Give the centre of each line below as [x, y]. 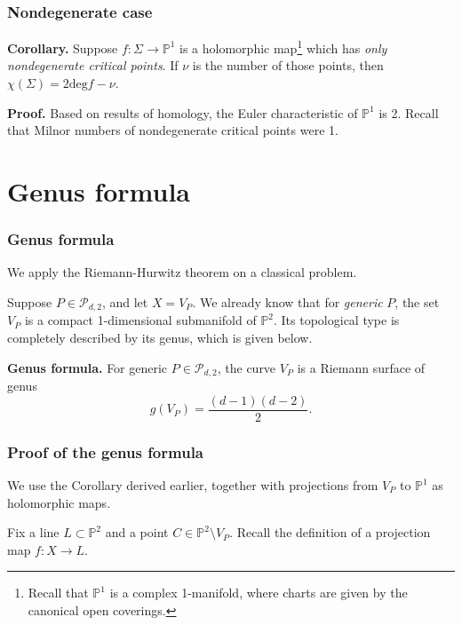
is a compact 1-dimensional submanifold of [140, 320]
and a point [137, 532]
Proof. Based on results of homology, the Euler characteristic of [183, 112]
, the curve [247, 367]
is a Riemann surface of [361, 367]
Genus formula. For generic [88, 367]
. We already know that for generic [287, 302]
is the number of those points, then [288, 65]
